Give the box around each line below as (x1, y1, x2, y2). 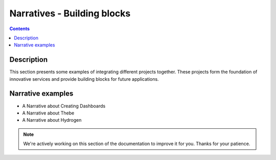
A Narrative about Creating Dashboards (22, 103, 106, 109)
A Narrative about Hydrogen (22, 117, 82, 123)
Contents (9, 26, 30, 32)
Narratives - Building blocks (9, 8, 131, 19)
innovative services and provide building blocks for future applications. (9, 76, 159, 82)
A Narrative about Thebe (22, 110, 75, 116)
